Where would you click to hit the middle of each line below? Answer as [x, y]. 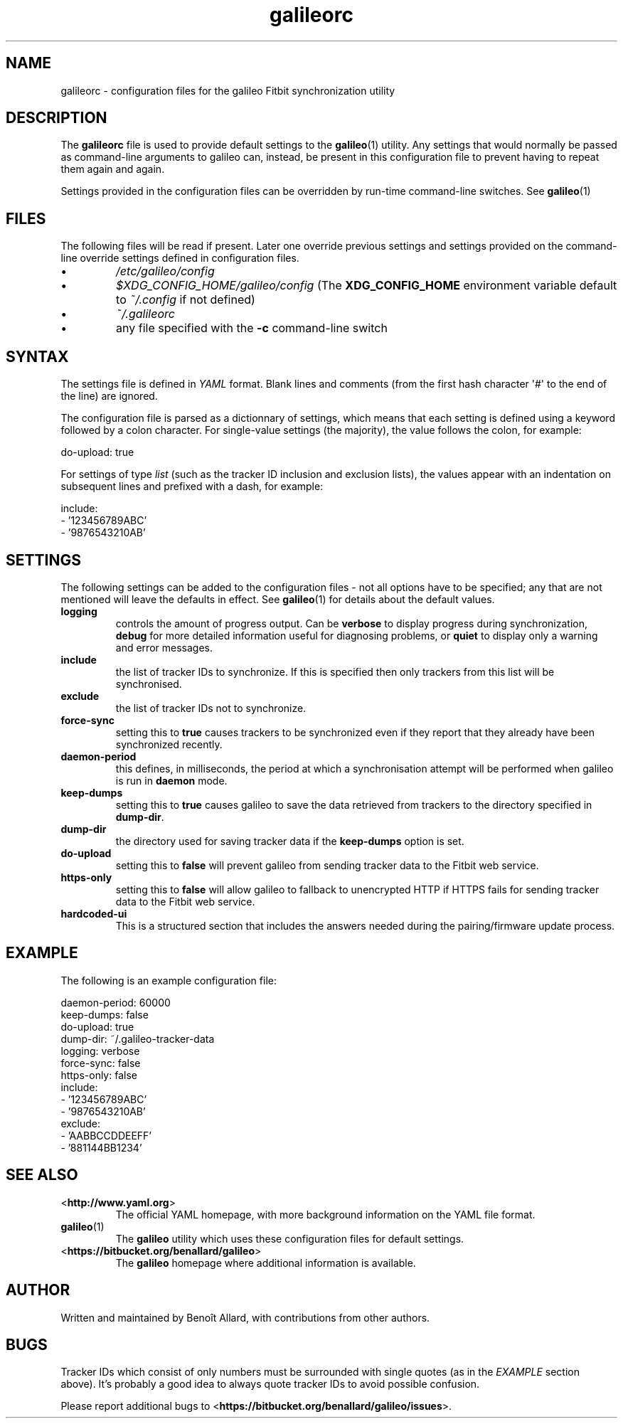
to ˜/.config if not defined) [186, 300]
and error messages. [164, 647]
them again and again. [113, 169]
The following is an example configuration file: [169, 980]
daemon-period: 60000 [116, 1002]
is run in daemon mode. [171, 780]
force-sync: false [101, 1063]
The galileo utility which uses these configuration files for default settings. [290, 1238]
